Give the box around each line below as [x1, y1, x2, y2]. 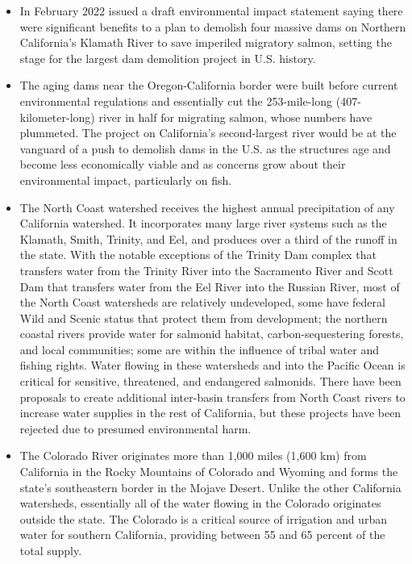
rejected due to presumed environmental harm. [19, 420, 252, 437]
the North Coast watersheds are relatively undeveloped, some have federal [19, 294, 385, 311]
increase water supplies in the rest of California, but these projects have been [19, 404, 402, 421]
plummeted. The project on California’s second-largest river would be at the [19, 124, 397, 141]
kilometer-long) [19, 108, 95, 125]
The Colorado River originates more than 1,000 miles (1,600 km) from [19, 447, 367, 464]
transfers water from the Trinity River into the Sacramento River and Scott [19, 261, 393, 278]
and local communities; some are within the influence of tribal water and [19, 340, 379, 357]
